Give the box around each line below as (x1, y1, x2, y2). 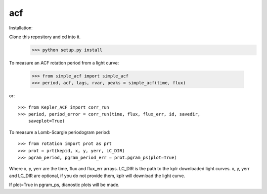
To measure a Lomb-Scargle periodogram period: (9, 129, 111, 135)
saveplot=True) (28, 118, 65, 124)
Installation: (9, 25, 33, 31)
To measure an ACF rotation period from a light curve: (9, 60, 119, 65)
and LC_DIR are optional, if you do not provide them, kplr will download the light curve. (9, 173, 185, 179)
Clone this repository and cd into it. (9, 34, 81, 40)
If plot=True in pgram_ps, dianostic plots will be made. (9, 182, 120, 188)
